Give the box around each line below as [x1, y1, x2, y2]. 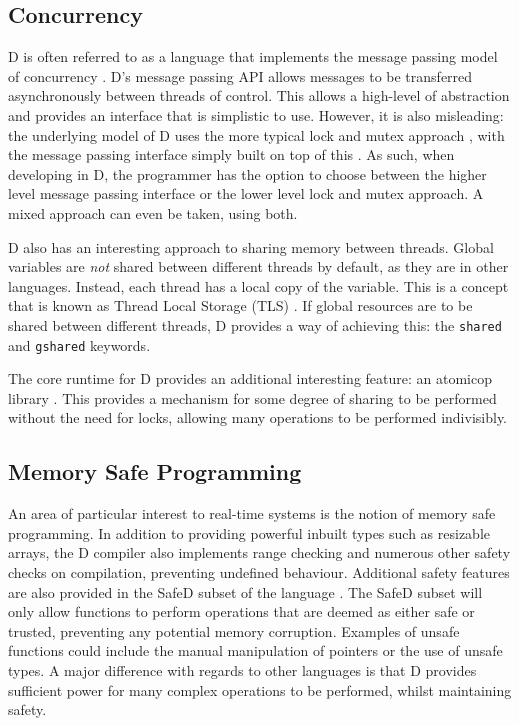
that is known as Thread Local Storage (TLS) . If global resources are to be [8, 295, 473, 316]
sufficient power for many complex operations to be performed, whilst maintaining [8, 679, 512, 700]
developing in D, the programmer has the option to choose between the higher [8, 163, 487, 184]
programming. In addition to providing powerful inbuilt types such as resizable [8, 522, 491, 543]
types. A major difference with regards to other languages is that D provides [8, 659, 477, 680]
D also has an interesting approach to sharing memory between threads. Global [8, 236, 494, 257]
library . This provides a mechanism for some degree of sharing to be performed [8, 387, 497, 408]
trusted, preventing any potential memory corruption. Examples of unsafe [8, 620, 460, 641]
